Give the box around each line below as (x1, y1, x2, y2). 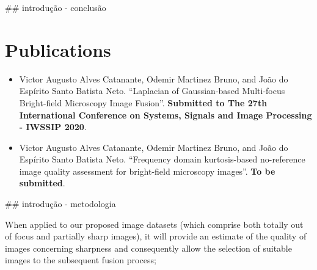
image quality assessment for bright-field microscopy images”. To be (19, 164, 275, 177)
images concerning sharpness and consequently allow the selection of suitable (5, 241, 292, 254)
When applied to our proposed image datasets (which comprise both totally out (5, 217, 304, 230)
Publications (5, 37, 111, 62)
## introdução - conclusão (5, 1, 106, 13)
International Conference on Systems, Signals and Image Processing (19, 108, 312, 121)
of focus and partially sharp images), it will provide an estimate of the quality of (5, 230, 307, 243)
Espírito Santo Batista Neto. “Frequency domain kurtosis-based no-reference (19, 153, 305, 166)
